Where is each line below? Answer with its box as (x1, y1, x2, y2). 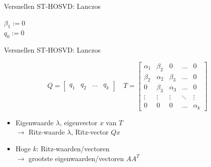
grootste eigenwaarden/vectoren (28, 153, 124, 163)
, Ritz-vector (71, 127, 109, 137)
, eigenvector (59, 117, 98, 127)
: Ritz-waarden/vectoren (36, 143, 109, 153)
